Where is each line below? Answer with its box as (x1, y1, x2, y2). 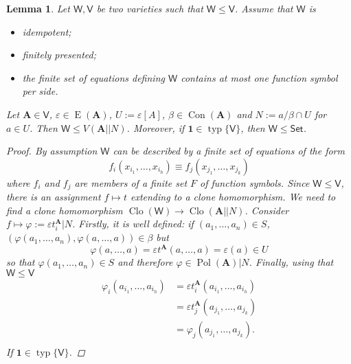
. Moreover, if (126, 120, 185, 135)
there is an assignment (6, 190, 101, 204)
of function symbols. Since (200, 175, 310, 190)
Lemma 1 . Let (6, 1, 70, 15)
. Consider (245, 203, 289, 217)
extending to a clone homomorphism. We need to (130, 190, 336, 204)
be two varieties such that (96, 1, 203, 15)
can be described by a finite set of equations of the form (113, 144, 345, 158)
